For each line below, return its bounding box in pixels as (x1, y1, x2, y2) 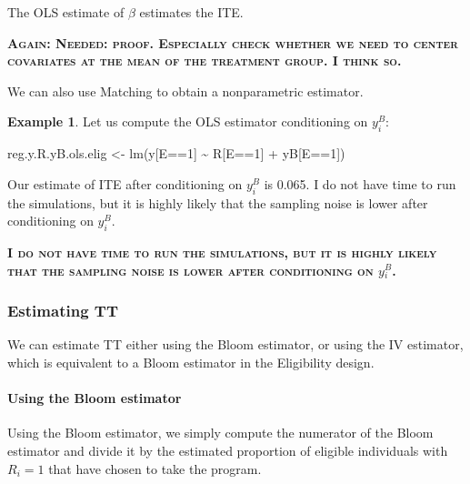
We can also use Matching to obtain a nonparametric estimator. (7, 81, 364, 100)
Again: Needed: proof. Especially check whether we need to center (7, 33, 458, 52)
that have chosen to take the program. (48, 459, 262, 478)
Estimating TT (7, 299, 118, 322)
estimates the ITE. (139, 3, 244, 21)
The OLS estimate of (7, 3, 125, 21)
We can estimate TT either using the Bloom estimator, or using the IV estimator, (7, 335, 464, 354)
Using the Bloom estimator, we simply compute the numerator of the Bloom (7, 423, 434, 442)
